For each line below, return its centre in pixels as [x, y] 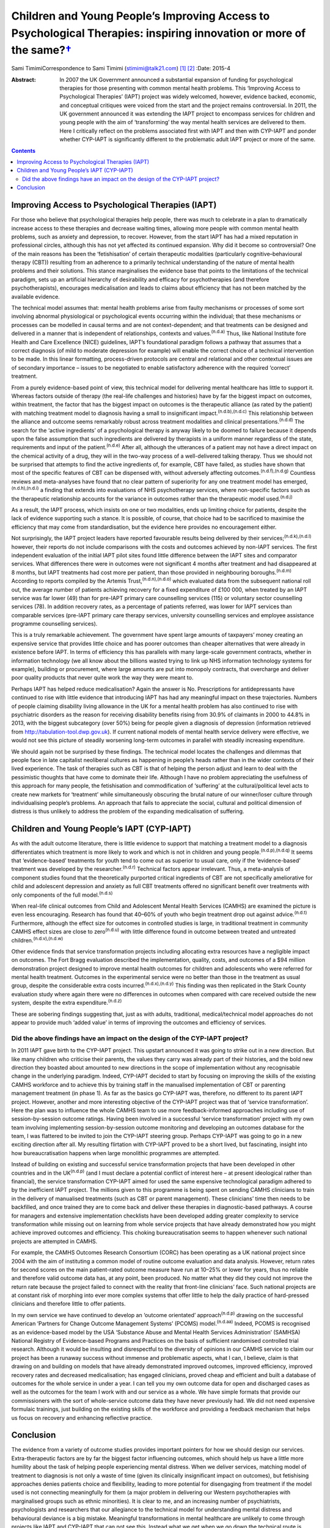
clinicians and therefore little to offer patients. [68, 1304]
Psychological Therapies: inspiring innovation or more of [159, 33]
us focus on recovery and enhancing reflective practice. [82, 1417]
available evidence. [36, 296]
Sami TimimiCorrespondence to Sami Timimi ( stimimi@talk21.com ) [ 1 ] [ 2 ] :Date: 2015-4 [121, 68]
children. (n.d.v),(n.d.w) [37, 939]
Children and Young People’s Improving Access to [141, 16]
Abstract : [24, 79]
